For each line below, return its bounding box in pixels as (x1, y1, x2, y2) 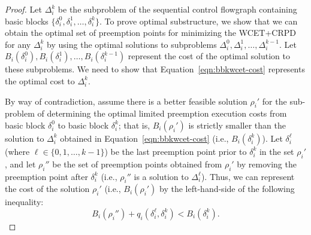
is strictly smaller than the (188, 118, 286, 131)
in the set (259, 145, 294, 157)
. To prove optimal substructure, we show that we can (99, 14, 298, 27)
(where (5, 145, 30, 157)
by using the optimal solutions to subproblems (47, 38, 217, 50)
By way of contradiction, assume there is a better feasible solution (5, 94, 247, 107)
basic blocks (5, 14, 49, 27)
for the (262, 94, 287, 107)
